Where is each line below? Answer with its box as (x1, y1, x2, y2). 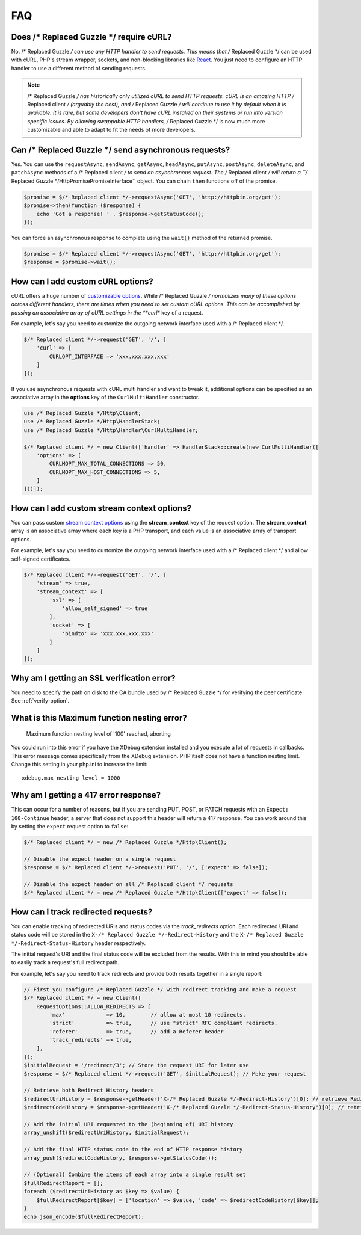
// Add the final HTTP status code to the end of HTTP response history (23, 1146, 243, 1153)
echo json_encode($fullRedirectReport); (23, 1213, 144, 1221)
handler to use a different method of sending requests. (11, 64, 147, 72)
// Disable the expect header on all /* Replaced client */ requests (23, 881, 233, 887)
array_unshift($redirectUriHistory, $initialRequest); (23, 1129, 189, 1136)
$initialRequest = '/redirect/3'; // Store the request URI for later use (23, 1062, 250, 1069)
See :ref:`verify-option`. (11, 697, 69, 704)
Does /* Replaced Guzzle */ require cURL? (11, 32, 172, 42)
